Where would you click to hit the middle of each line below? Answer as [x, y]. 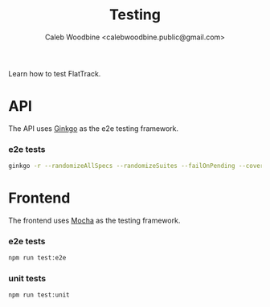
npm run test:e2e [37, 258]
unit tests [27, 279]
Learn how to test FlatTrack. [55, 73]
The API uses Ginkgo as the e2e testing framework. [94, 128]
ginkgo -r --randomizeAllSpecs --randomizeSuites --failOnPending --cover [136, 166]
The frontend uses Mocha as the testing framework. [94, 220]
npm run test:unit [39, 295]
